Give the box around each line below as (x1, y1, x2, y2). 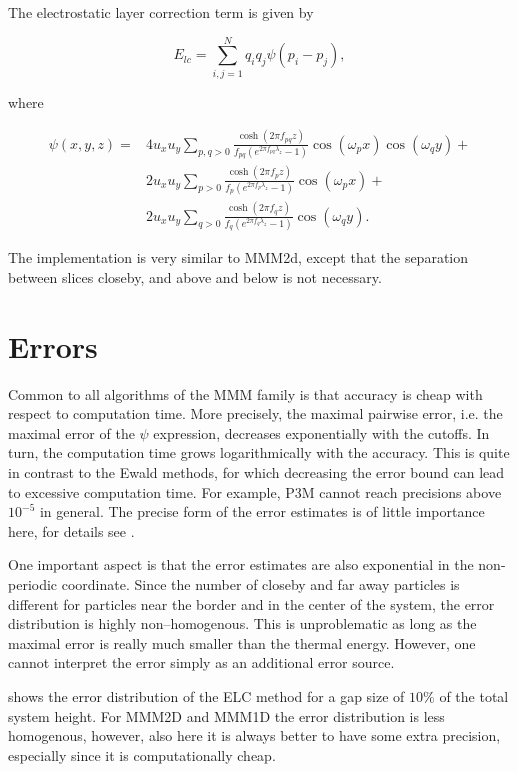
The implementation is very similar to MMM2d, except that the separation (8, 247, 469, 268)
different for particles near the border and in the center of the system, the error (8, 593, 495, 614)
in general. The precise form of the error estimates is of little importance (39, 501, 485, 522)
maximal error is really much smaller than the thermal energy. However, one (8, 632, 476, 653)
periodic (8, 573, 58, 594)
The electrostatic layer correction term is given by (8, 2, 314, 22)
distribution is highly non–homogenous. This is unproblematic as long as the (8, 613, 477, 634)
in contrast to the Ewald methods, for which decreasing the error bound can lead (8, 462, 505, 482)
